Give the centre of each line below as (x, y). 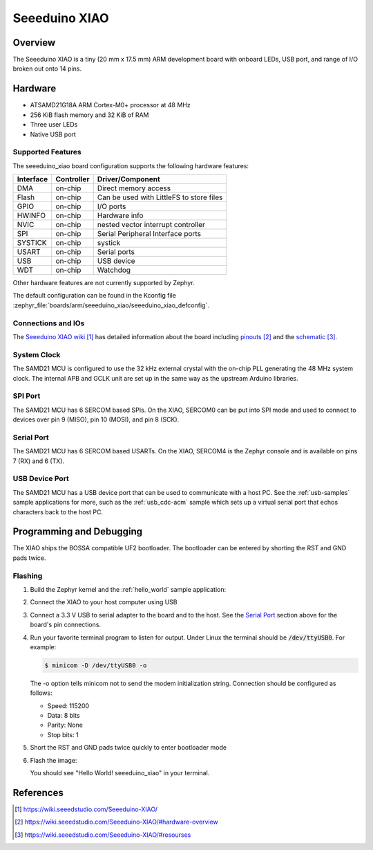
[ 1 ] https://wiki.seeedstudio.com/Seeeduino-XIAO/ (86, 809)
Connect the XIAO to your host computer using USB (104, 602)
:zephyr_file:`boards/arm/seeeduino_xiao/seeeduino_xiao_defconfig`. (111, 305)
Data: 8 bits (64, 716)
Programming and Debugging (78, 532)
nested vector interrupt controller (151, 225)
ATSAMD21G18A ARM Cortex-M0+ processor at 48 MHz (110, 105)
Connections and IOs (49, 323)
